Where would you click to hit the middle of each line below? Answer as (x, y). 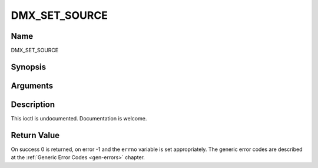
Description (33, 104)
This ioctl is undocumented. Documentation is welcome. (79, 118)
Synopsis (29, 67)
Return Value (35, 135)
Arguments (32, 85)
